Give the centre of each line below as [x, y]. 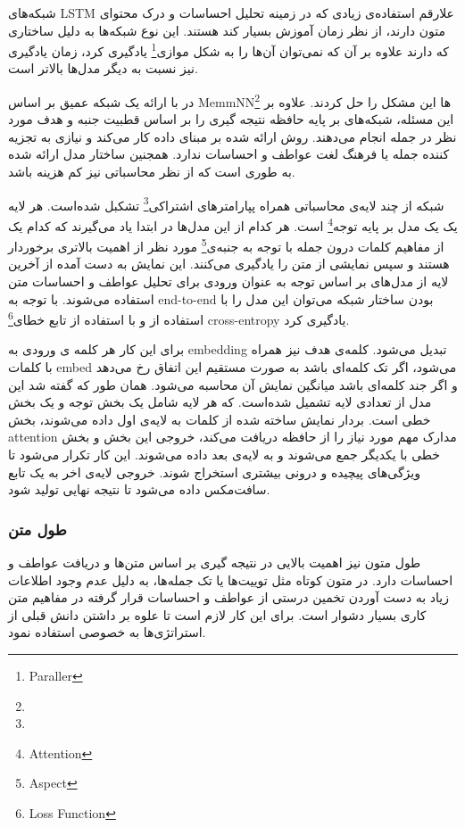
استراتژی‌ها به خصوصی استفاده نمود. [107, 632]
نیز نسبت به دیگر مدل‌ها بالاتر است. [103, 68]
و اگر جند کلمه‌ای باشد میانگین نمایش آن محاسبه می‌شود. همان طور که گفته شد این [233, 384]
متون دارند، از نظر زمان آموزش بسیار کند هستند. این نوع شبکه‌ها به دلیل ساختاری [227, 30]
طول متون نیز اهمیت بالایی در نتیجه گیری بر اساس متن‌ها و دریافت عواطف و [215, 562]
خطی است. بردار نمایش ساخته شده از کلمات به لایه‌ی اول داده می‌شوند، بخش [220, 419]
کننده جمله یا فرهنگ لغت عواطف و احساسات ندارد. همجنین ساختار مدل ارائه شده [229, 154]
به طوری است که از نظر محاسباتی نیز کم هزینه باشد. [152, 172]
